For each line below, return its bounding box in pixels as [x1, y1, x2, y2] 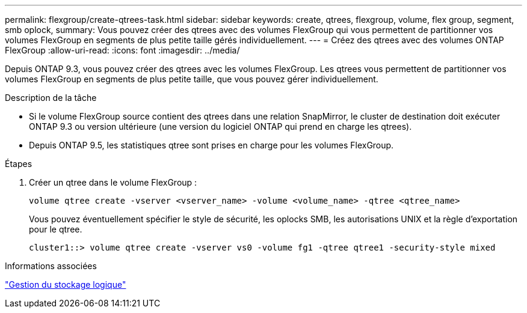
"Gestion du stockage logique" [5, 279, 126, 290]
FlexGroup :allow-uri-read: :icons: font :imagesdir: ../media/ [5, 45, 240, 55]
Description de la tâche [5, 93, 97, 103]
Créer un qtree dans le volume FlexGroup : [29, 177, 197, 187]
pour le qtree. [29, 224, 82, 234]
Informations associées [5, 261, 97, 271]
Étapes [5, 159, 32, 169]
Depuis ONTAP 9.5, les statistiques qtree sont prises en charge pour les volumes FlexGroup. [29, 140, 394, 150]
